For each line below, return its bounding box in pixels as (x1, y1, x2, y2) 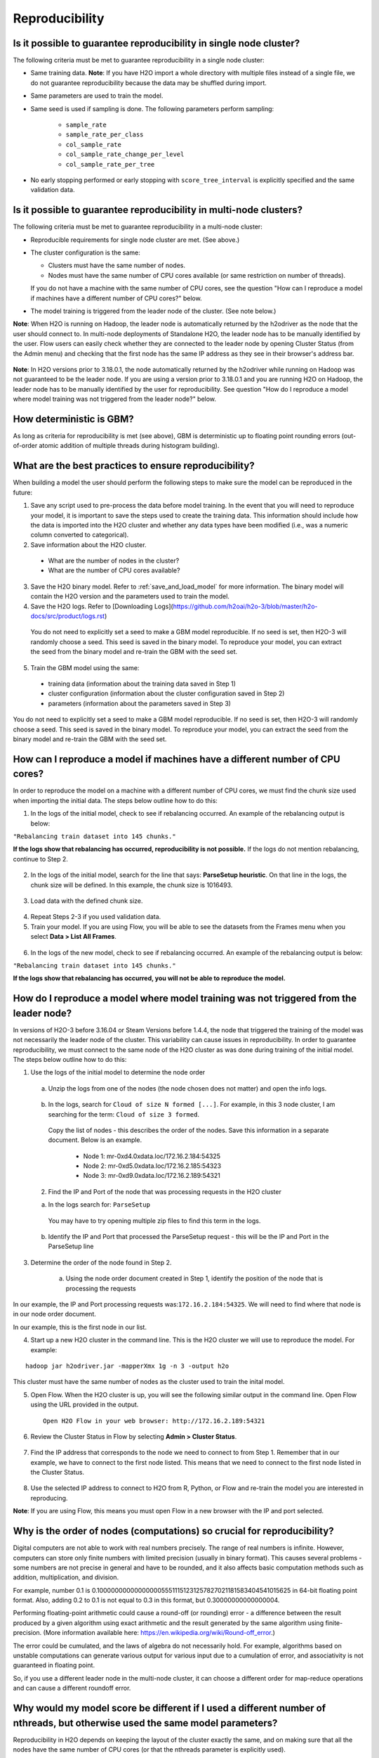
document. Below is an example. (48, 1136, 142, 1144)
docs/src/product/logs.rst (30, 612, 105, 620)
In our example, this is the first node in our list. (13, 1323, 147, 1331)
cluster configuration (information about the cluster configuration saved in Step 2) (48, 689, 285, 698)
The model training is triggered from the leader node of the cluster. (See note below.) (30, 307, 277, 315)
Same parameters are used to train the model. (30, 91, 164, 100)
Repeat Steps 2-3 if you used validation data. (30, 913, 161, 921)
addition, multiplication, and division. (13, 1573, 119, 1581)
